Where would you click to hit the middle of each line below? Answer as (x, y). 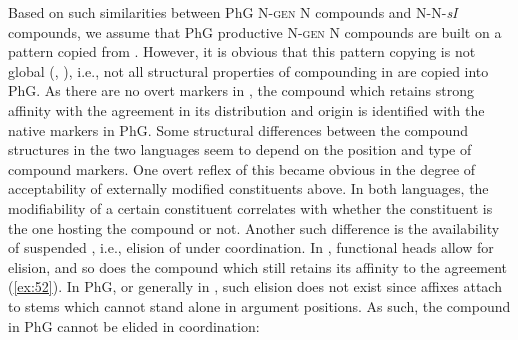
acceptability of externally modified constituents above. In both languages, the (248, 188)
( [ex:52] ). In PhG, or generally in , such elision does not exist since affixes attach (255, 286)
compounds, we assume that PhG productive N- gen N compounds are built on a (255, 31)
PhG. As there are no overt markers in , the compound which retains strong (241, 90)
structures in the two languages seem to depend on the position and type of (240, 149)
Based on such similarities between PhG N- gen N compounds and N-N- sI (233, 12)
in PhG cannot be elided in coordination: (134, 325)
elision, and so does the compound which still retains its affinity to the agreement (258, 266)
